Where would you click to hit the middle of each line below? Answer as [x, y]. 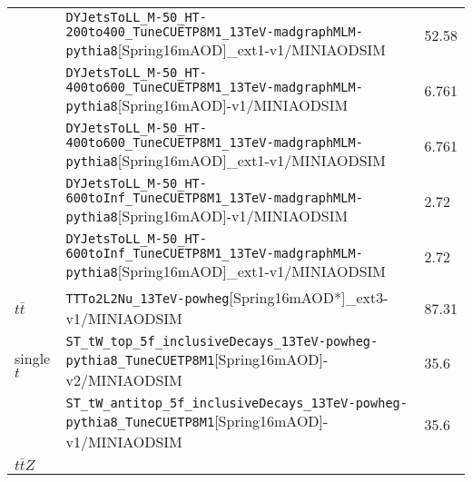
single [33, 358]
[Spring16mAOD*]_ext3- [309, 297]
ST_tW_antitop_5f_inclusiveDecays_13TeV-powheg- [236, 403]
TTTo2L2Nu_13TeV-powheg [147, 299]
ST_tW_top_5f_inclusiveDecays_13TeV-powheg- [222, 341]
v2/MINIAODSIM [124, 380]
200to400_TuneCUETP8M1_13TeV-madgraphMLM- [214, 32]
